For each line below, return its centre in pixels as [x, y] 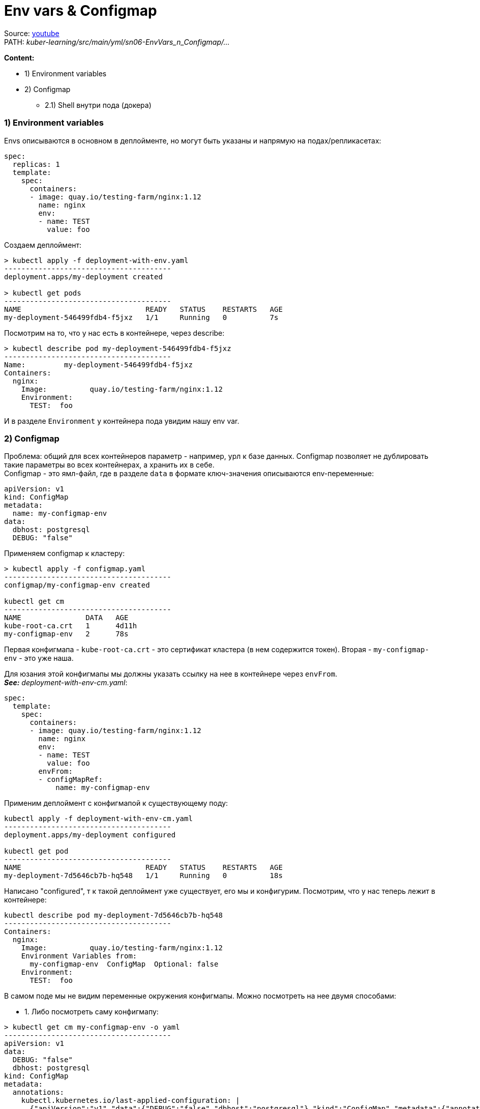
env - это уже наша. [39, 658]
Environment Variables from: [79, 956]
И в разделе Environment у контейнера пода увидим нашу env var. [122, 421]
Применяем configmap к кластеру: [65, 553]
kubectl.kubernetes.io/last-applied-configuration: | [130, 1101]
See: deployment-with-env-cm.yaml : [66, 683]
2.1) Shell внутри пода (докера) [98, 105]
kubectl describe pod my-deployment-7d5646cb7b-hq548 [113, 915]
